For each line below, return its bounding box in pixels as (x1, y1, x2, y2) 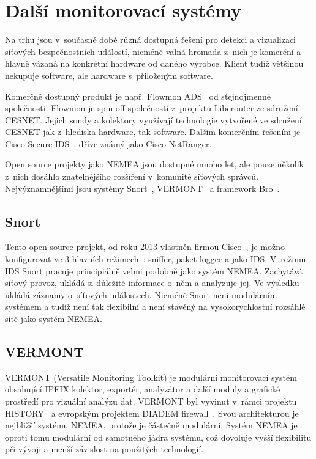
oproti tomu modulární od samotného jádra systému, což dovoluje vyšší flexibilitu (5, 430, 312, 443)
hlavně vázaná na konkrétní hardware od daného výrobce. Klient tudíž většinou (5, 57, 304, 70)
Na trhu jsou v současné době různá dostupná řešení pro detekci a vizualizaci (5, 33, 296, 46)
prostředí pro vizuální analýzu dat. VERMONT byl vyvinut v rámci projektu (5, 395, 297, 407)
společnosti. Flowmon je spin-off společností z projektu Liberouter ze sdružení (5, 101, 298, 114)
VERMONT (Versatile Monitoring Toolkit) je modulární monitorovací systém (5, 370, 297, 383)
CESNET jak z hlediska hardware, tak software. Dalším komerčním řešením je (5, 125, 301, 138)
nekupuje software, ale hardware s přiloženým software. (5, 68, 213, 81)
